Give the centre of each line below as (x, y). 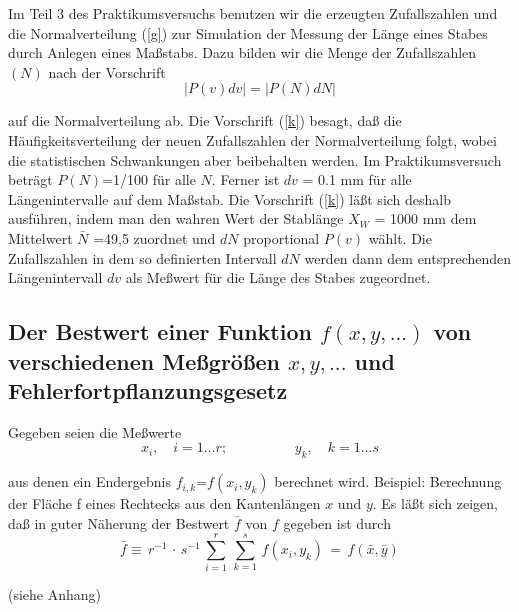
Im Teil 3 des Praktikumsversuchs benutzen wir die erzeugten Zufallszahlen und (253, 13)
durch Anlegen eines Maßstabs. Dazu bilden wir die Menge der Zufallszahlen (242, 52)
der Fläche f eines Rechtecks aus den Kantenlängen (164, 503)
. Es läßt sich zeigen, (435, 503)
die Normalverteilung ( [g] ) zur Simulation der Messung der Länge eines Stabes (248, 32)
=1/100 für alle (149, 179)
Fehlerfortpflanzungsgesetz (148, 389)
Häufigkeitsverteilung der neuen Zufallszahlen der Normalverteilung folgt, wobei (252, 139)
